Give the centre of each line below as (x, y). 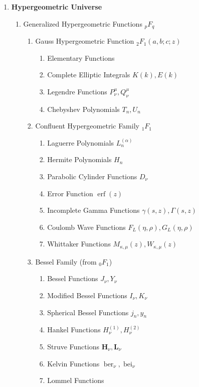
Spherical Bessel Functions (88, 312)
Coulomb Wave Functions (86, 227)
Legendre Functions (77, 91)
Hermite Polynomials (79, 159)
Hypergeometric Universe (57, 7)
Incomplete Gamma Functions (93, 210)
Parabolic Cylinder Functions (92, 176)
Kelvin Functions (73, 363)
